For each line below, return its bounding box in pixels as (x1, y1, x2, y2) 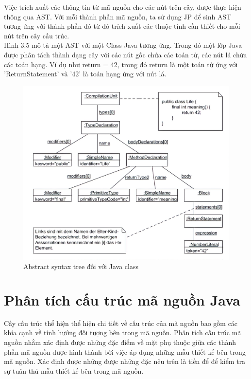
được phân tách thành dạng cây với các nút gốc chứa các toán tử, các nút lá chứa (4, 49, 247, 59)
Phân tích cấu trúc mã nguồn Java (4, 289, 240, 309)
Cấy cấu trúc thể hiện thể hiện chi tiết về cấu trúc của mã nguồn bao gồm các (4, 318, 238, 328)
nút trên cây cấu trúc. (4, 30, 69, 40)
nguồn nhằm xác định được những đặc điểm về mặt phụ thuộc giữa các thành (4, 337, 236, 347)
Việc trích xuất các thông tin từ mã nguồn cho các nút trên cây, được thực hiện (4, 2, 241, 12)
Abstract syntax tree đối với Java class (23, 261, 138, 271)
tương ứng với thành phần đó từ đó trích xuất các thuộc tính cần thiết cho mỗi (4, 21, 240, 31)
